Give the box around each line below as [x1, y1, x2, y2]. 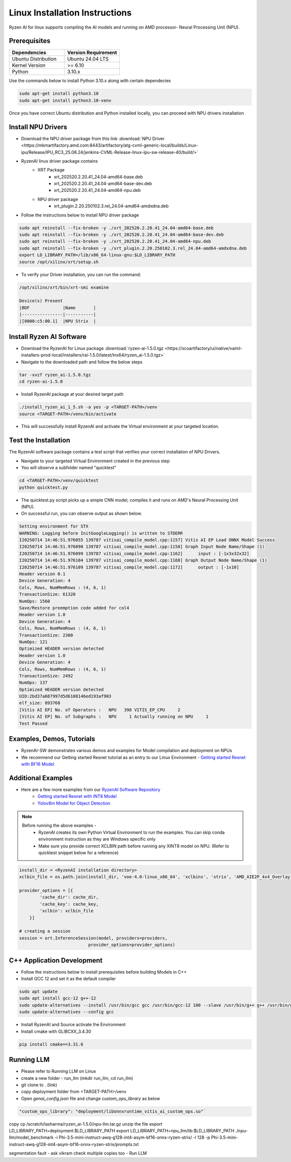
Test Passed [19, 721, 48, 726]
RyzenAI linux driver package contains [21, 158, 98, 164]
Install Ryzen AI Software [9, 333, 87, 341]
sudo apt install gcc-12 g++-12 [19, 995, 97, 1001]
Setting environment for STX [19, 523, 89, 529]
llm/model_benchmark [9, 1134, 54, 1141]
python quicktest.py [19, 485, 68, 490]
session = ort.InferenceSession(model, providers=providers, [19, 935, 168, 941]
